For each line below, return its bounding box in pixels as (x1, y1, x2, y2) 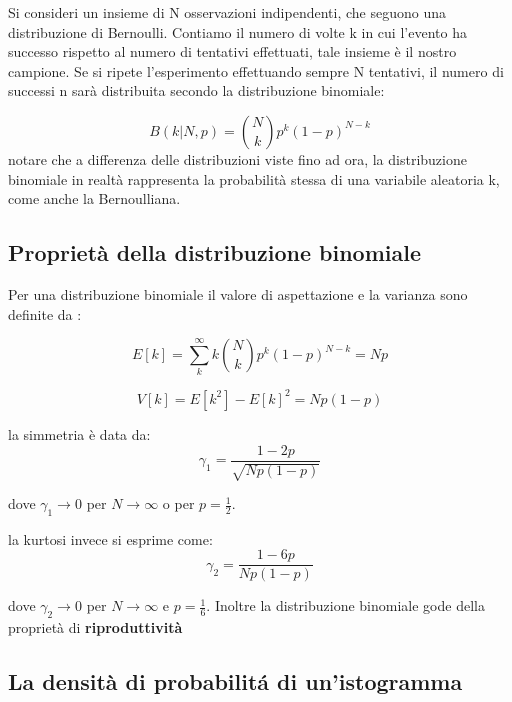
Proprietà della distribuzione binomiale (8, 237, 422, 268)
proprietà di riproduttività (8, 617, 183, 638)
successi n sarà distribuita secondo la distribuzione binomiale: (8, 80, 385, 101)
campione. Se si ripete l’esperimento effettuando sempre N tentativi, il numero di (8, 60, 504, 81)
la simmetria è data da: (8, 423, 151, 444)
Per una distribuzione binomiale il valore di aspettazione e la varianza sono (8, 283, 468, 304)
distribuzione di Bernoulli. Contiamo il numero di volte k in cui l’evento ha (8, 21, 467, 42)
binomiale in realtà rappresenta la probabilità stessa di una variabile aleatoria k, (8, 168, 500, 189)
